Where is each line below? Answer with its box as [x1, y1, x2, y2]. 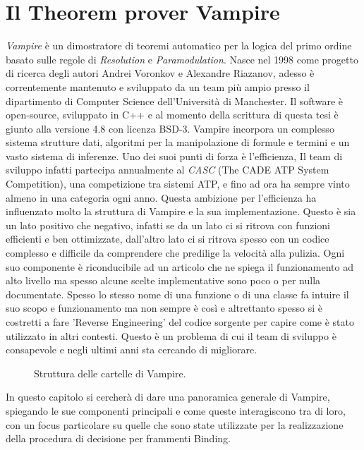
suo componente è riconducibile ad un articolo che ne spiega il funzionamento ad [6, 259, 353, 274]
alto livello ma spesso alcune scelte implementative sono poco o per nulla [6, 273, 321, 288]
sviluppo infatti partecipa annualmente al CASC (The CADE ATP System [6, 162, 329, 177]
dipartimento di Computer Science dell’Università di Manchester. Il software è [6, 93, 343, 108]
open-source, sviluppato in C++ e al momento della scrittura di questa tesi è [6, 107, 339, 122]
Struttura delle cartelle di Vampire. [34, 365, 186, 380]
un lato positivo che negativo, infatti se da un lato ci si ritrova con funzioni [6, 217, 330, 232]
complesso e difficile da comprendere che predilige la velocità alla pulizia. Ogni [6, 245, 345, 260]
